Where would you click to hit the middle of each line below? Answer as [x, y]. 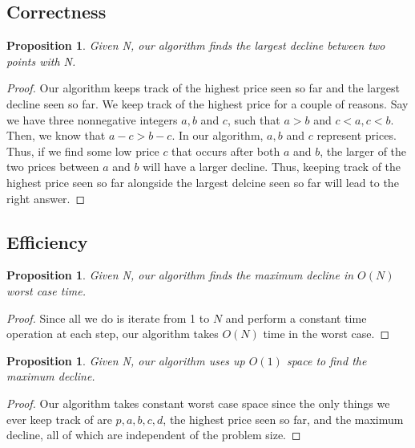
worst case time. [46, 290]
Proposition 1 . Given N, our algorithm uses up [126, 360]
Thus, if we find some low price [83, 151]
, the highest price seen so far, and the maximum [283, 419]
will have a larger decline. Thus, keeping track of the [272, 167]
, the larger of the [363, 151]
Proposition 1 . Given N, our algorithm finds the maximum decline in [180, 275]
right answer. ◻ [46, 198]
